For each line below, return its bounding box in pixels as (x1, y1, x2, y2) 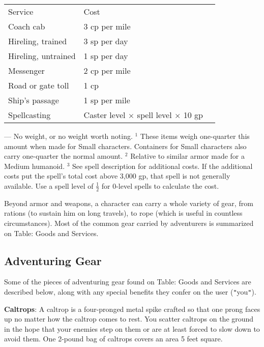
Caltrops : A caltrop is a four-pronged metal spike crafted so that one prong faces (4, 303, 260, 314)
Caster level (83, 109, 126, 121)
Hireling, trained (8, 35, 67, 47)
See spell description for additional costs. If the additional (72, 160, 253, 171)
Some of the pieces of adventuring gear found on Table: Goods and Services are (4, 276, 251, 287)
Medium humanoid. (4, 160, 65, 171)
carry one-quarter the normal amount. (4, 151, 123, 161)
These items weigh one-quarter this (140, 131, 250, 141)
